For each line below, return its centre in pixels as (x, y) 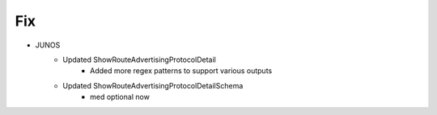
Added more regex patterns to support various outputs (181, 71)
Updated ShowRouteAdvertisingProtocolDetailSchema (153, 85)
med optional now (120, 97)
